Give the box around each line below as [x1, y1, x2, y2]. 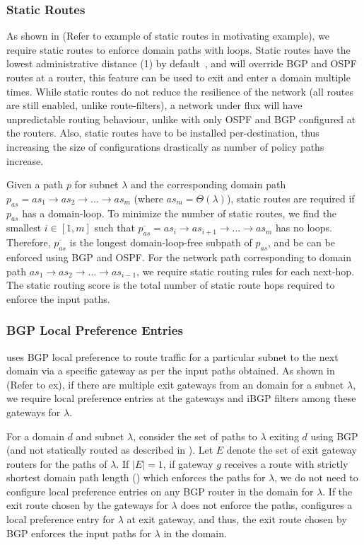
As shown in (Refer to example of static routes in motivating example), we [6, 28, 330, 43]
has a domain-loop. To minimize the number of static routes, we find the [22, 205, 337, 220]
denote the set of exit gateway [226, 442, 357, 457]
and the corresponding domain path [131, 177, 286, 192]
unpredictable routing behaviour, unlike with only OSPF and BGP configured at [6, 111, 356, 126]
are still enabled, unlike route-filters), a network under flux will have [6, 98, 303, 113]
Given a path [6, 177, 64, 192]
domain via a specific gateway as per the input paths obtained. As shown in [6, 363, 335, 378]
